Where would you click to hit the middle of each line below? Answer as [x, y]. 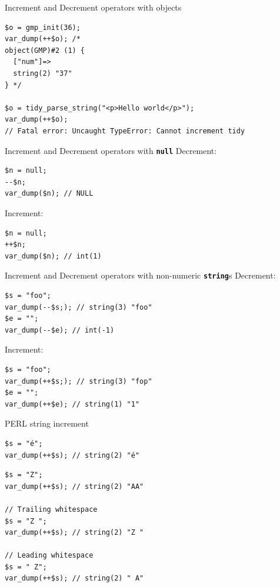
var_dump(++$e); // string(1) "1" [72, 404]
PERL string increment [47, 423]
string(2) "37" [43, 73]
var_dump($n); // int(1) [53, 256]
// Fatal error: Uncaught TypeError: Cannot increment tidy [125, 131]
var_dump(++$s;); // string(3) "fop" [79, 381]
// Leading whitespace [49, 556]
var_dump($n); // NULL [49, 194]
